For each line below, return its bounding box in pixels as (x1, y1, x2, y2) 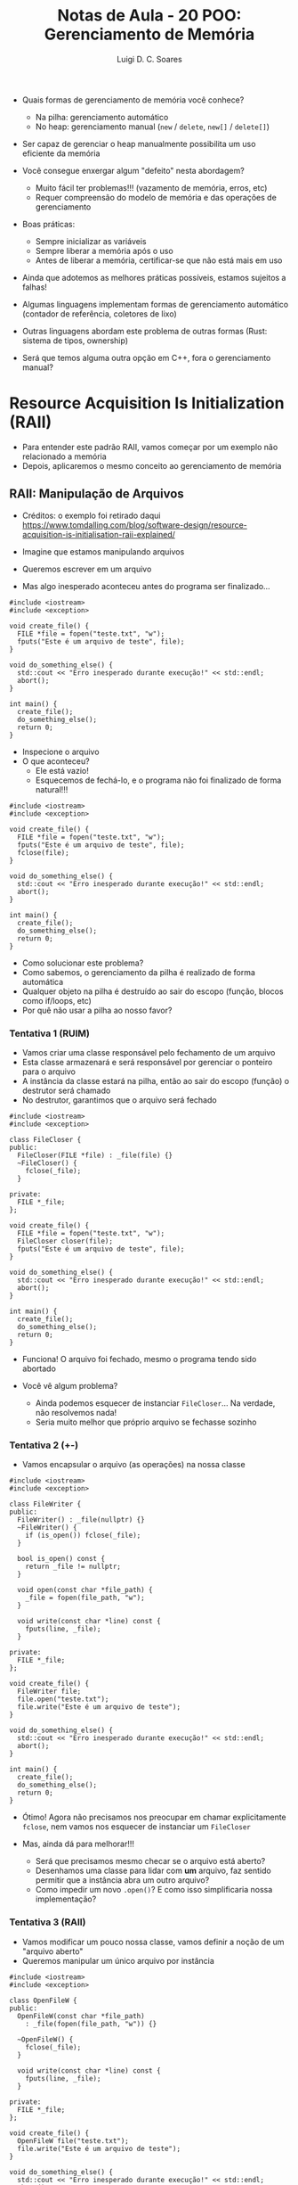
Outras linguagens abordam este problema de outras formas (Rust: (21, 325, 268, 336)
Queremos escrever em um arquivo (21, 563, 152, 574)
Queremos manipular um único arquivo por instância (21, 1955, 215, 1966)
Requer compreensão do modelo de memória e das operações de (35, 192, 278, 202)
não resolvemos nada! (35, 1407, 117, 1417)
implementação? (35, 1893, 97, 1904)
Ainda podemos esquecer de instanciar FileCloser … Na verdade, (35, 1397, 276, 1409)
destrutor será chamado (21, 1085, 111, 1096)
